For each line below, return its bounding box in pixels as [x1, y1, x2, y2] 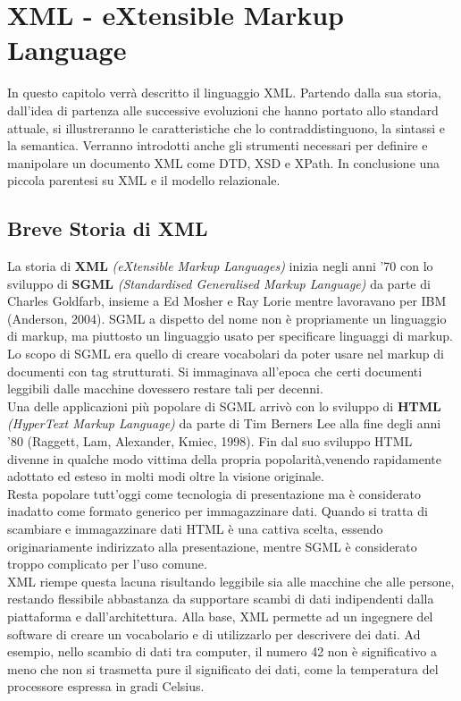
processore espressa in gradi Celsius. [7, 677, 205, 696]
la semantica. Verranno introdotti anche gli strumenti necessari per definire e [7, 136, 428, 155]
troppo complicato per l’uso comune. [7, 554, 207, 573]
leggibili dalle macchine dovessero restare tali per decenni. [7, 379, 323, 398]
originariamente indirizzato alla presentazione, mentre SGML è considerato [7, 536, 417, 555]
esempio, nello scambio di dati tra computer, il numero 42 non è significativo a [7, 642, 437, 661]
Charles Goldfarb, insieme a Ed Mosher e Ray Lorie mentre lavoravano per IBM [7, 291, 447, 310]
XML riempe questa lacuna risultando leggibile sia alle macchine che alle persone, [7, 571, 455, 590]
